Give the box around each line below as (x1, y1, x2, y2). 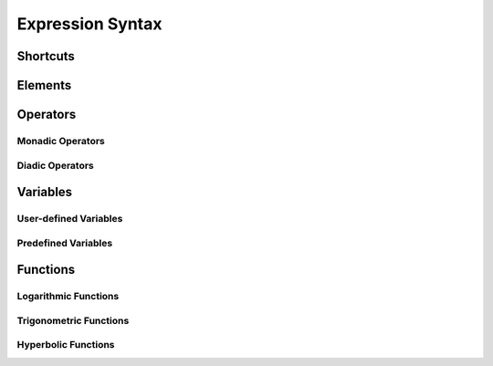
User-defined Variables (16, 213, 123, 225)
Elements (16, 78, 72, 93)
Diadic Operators (16, 159, 95, 172)
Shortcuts (16, 48, 75, 64)
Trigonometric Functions (16, 314, 130, 327)
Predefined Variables (16, 236, 113, 249)
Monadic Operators (16, 134, 105, 147)
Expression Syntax (16, 14, 163, 34)
